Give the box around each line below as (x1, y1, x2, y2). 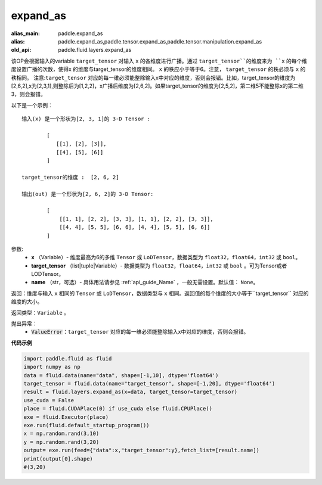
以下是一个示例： (11, 101, 53, 108)
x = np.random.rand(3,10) (23, 430, 100, 437)
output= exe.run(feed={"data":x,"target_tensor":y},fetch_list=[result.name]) (23, 447, 259, 454)
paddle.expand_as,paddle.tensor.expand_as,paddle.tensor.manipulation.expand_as (58, 38, 262, 45)
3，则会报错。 (11, 91, 46, 98)
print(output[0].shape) (23, 455, 94, 462)
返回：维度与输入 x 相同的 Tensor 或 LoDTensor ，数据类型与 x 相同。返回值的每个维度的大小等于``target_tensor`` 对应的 (11, 290, 309, 297)
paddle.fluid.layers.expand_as (58, 46, 132, 54)
